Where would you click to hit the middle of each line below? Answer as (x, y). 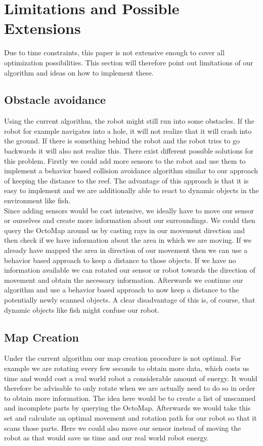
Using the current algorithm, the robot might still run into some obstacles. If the (129, 121)
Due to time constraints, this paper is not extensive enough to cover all (114, 52)
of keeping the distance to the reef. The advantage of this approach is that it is (126, 180)
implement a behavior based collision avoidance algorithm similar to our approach (131, 171)
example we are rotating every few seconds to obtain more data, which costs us (127, 368)
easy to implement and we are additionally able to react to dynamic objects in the (131, 190)
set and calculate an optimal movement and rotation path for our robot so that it (130, 417)
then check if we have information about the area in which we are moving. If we (128, 240)
